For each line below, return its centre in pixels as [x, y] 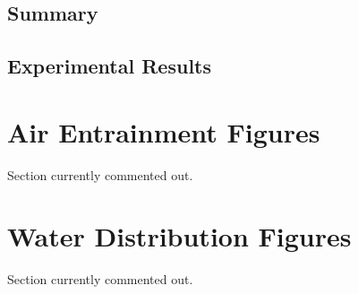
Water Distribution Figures [179, 236]
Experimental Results [109, 66]
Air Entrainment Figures [164, 131]
